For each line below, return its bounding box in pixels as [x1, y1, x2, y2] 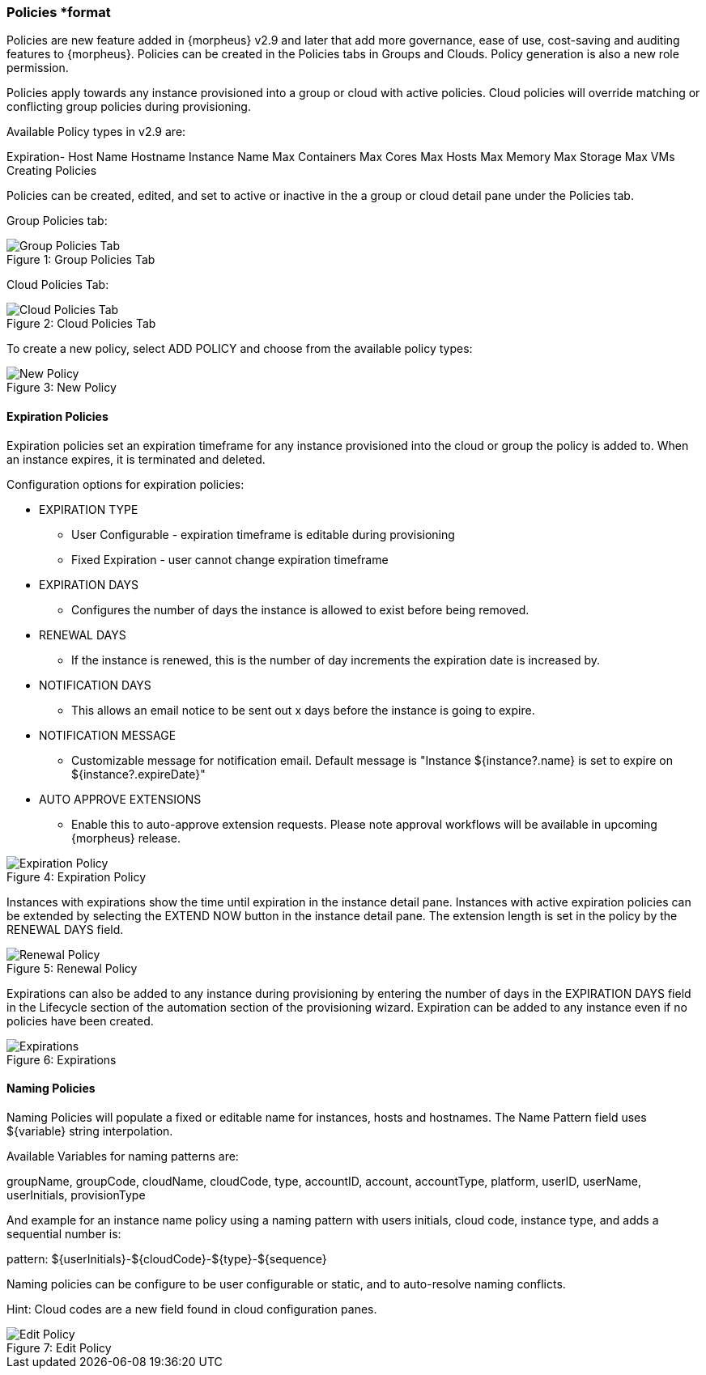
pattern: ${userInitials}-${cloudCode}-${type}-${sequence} [6, 1251, 327, 1266]
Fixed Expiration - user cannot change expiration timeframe [71, 552, 389, 567]
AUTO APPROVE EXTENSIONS [39, 791, 202, 806]
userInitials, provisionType [6, 1187, 146, 1202]
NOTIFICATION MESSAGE [39, 728, 176, 742]
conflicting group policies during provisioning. [6, 100, 251, 114]
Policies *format [6, 4, 111, 20]
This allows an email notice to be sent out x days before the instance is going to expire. [71, 702, 535, 717]
